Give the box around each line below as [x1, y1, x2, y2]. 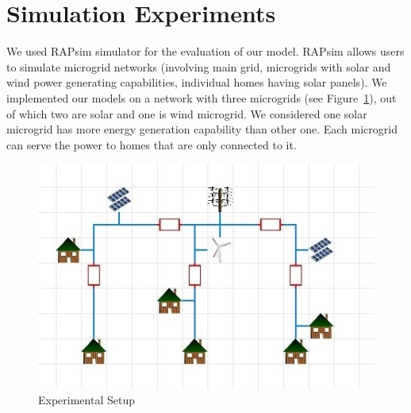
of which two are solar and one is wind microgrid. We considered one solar [6, 105, 367, 122]
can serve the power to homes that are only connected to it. [6, 136, 297, 152]
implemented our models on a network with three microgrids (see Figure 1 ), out [6, 89, 397, 106]
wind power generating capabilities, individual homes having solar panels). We [6, 74, 387, 91]
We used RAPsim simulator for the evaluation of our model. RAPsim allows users [6, 43, 405, 60]
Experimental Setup [38, 392, 135, 408]
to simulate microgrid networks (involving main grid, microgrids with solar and [6, 58, 391, 75]
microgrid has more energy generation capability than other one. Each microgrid [6, 121, 398, 137]
